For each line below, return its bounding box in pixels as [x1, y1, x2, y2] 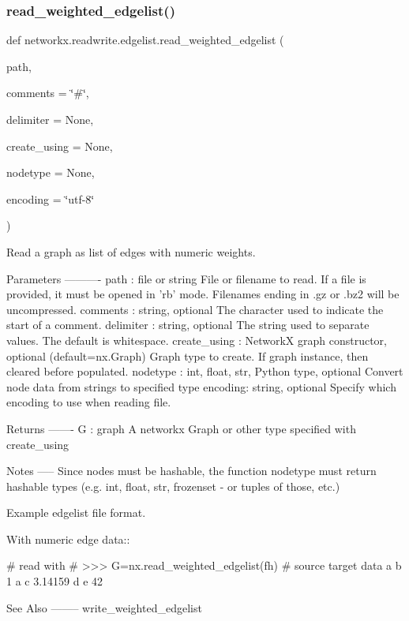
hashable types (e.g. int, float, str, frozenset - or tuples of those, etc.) [6, 477, 340, 494]
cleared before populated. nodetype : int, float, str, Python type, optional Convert [6, 363, 403, 380]
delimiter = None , [6, 111, 94, 127]
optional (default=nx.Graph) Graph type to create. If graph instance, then [6, 347, 369, 364]
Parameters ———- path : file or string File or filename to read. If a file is [6, 270, 366, 286]
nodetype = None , [6, 164, 95, 181]
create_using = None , [6, 137, 113, 154]
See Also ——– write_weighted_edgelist [6, 599, 202, 615]
